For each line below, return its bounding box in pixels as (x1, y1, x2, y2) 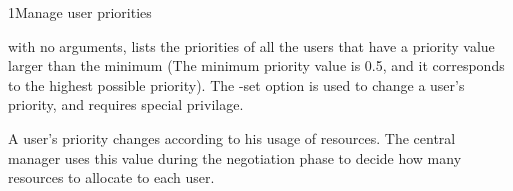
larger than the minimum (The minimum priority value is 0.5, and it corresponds (8, 55, 505, 76)
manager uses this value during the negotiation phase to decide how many (8, 147, 462, 168)
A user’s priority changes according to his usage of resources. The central (8, 127, 456, 148)
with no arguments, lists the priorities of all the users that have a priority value (8, 35, 495, 56)
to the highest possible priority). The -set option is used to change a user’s (8, 74, 465, 95)
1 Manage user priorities (8, 2, 152, 22)
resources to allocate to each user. (8, 167, 215, 188)
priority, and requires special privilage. (8, 94, 244, 115)
